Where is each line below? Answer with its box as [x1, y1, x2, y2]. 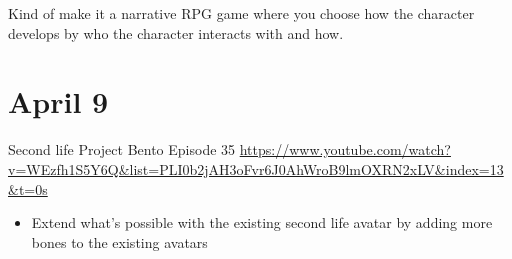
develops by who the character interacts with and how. [8, 22, 344, 43]
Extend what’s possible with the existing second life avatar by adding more [31, 212, 493, 233]
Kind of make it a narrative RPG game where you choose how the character [8, 3, 475, 23]
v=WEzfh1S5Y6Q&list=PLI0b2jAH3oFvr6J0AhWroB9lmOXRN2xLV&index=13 [8, 158, 504, 179]
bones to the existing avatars [31, 231, 208, 252]
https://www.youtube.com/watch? [239, 139, 451, 160]
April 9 [8, 81, 109, 122]
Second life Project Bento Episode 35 [8, 139, 236, 160]
